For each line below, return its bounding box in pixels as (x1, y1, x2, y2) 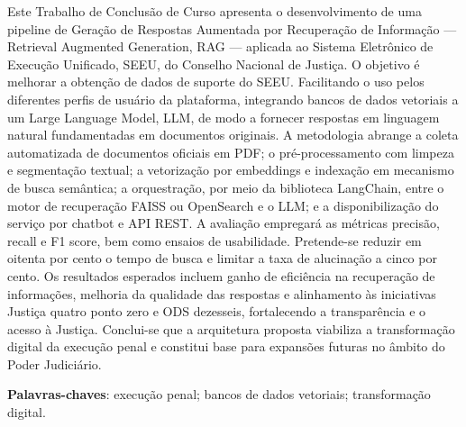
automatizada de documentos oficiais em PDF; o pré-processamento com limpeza (7, 142, 454, 161)
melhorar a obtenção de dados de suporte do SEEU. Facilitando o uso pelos (7, 72, 425, 91)
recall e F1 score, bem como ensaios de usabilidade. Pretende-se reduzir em (7, 231, 422, 250)
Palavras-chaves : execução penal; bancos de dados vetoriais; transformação (7, 385, 431, 404)
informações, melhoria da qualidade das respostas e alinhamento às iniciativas (7, 284, 436, 303)
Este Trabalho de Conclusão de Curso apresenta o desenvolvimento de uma (7, 2, 422, 20)
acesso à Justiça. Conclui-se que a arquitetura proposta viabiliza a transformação (7, 319, 455, 338)
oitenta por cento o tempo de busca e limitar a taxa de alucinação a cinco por (7, 249, 437, 268)
